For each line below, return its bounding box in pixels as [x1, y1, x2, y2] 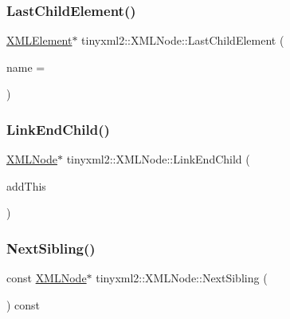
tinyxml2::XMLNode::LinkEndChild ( [66, 151, 250, 167]
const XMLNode [6, 270, 87, 286]
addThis [6, 177, 46, 194]
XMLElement [6, 32, 72, 49]
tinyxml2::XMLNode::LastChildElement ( [81, 32, 284, 49]
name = [6, 58, 45, 75]
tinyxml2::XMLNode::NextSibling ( [96, 270, 268, 286]
